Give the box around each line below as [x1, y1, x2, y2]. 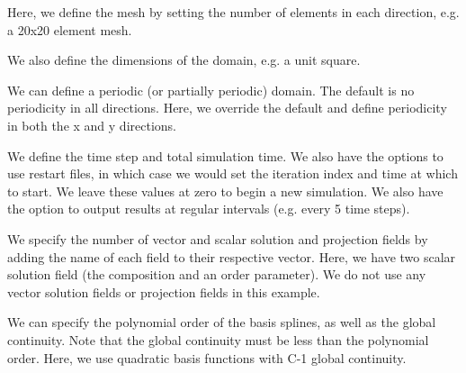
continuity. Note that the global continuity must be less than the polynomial [7, 330, 429, 349]
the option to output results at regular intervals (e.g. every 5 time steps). [7, 199, 410, 218]
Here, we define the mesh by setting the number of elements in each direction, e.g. [7, 3, 460, 21]
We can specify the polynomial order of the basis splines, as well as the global [7, 313, 436, 332]
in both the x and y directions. [7, 115, 176, 134]
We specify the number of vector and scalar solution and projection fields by [7, 229, 428, 248]
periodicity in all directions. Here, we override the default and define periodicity [7, 98, 447, 117]
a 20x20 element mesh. [7, 20, 132, 39]
